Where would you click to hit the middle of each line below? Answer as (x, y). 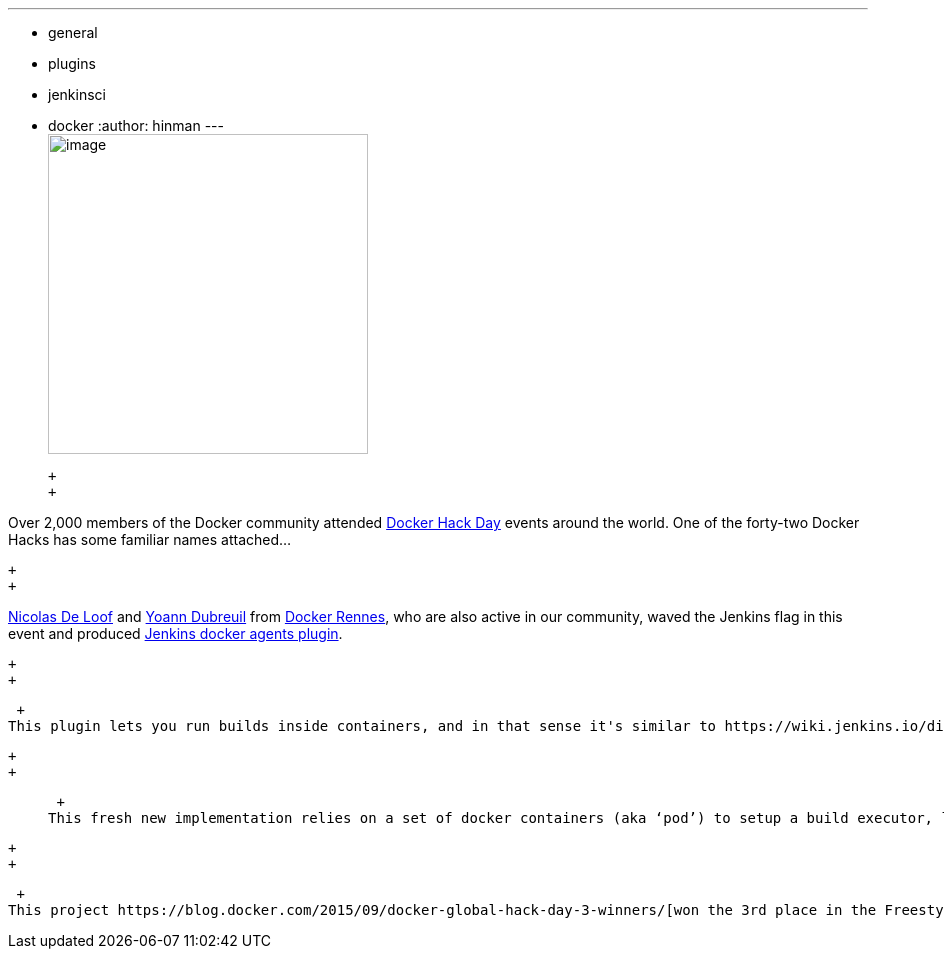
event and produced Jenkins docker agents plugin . (175, 633)
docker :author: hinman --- (136, 125)
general (73, 32)
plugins (72, 63)
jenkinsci (77, 94)
